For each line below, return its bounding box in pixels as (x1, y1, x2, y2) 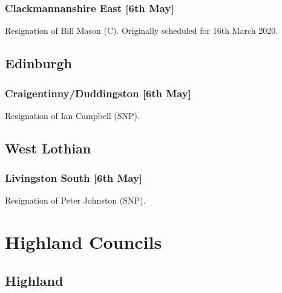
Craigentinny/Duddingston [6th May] (5, 85, 191, 100)
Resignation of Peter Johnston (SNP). (5, 194, 146, 207)
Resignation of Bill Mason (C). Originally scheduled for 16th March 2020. (5, 24, 278, 37)
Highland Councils (5, 230, 162, 254)
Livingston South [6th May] (5, 170, 143, 185)
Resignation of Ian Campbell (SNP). (5, 109, 140, 121)
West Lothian (5, 138, 91, 157)
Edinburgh (5, 54, 73, 72)
